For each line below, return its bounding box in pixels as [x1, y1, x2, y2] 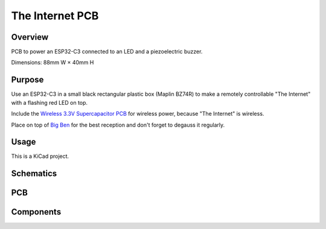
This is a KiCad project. [11, 152, 69, 160]
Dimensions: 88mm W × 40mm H [11, 59, 94, 66]
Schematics [11, 169, 57, 179]
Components [11, 207, 62, 217]
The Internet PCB [11, 9, 99, 22]
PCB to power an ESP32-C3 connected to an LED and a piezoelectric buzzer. [11, 48, 203, 55]
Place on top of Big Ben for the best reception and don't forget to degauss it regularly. [11, 121, 225, 128]
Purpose [11, 75, 44, 85]
